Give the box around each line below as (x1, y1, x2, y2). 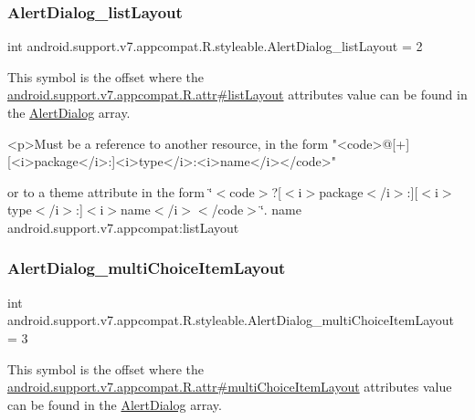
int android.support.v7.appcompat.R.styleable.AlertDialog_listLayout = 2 (7, 37, 423, 56)
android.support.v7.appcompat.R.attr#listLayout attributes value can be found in (7, 85, 468, 104)
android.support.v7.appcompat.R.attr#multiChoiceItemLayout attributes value (7, 377, 452, 396)
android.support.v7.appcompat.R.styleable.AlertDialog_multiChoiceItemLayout (7, 310, 454, 330)
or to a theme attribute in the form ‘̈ (7, 182, 213, 201)
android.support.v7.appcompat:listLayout (7, 217, 239, 236)
